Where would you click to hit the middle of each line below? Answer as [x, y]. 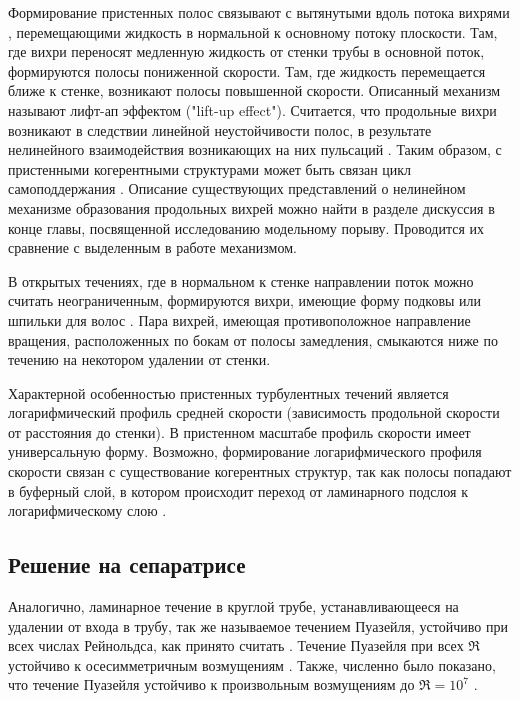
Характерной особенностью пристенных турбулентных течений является [228, 392]
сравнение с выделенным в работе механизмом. [152, 247]
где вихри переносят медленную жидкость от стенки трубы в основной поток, [246, 51]
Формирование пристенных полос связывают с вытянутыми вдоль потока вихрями [259, 12]
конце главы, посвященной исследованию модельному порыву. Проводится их [246, 227]
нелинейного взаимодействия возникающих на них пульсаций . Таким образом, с [255, 149]
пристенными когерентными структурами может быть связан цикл [210, 168]
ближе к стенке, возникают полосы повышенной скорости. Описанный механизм [254, 90]
